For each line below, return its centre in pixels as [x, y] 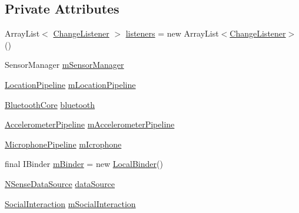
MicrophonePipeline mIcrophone [63, 144]
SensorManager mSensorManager [64, 65]
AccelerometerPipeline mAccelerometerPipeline [90, 124]
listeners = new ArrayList [172, 33]
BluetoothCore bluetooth [50, 104]
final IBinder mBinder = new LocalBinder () [84, 164]
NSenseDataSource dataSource [60, 183]
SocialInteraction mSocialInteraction [70, 203]
